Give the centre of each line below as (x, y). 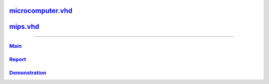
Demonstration (28, 73)
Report (18, 59)
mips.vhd (24, 27)
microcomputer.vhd (41, 11)
